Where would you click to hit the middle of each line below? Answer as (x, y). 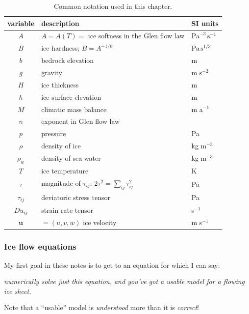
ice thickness (60, 84)
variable (21, 23)
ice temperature (65, 170)
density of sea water (71, 158)
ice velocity (100, 222)
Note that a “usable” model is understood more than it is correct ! (102, 307)
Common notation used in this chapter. (113, 6)
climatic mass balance (74, 109)
